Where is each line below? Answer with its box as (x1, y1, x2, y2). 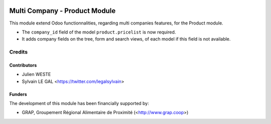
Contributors (9, 62, 37, 68)
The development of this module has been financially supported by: (9, 100, 149, 106)
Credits (9, 48, 28, 55)
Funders (9, 91, 27, 97)
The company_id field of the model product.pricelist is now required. (22, 29, 176, 35)
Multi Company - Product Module (9, 6, 116, 15)
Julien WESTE (22, 71, 51, 77)
